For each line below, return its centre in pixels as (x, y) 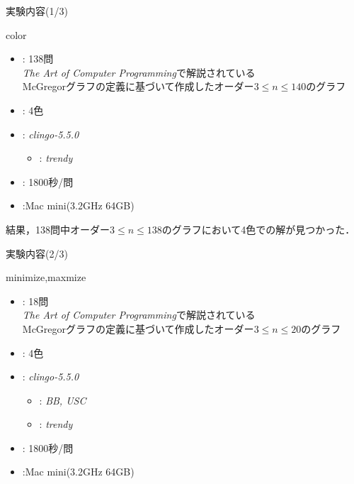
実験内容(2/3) (37, 253)
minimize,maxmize (46, 277)
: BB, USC (63, 400)
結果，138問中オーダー (58, 229)
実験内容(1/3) (37, 11)
